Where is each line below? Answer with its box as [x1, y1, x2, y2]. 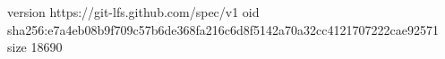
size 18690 [7, 38, 63, 56]
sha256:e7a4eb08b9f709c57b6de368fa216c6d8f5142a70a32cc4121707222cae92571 [7, 20, 439, 38]
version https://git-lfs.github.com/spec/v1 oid [7, 3, 260, 21]
